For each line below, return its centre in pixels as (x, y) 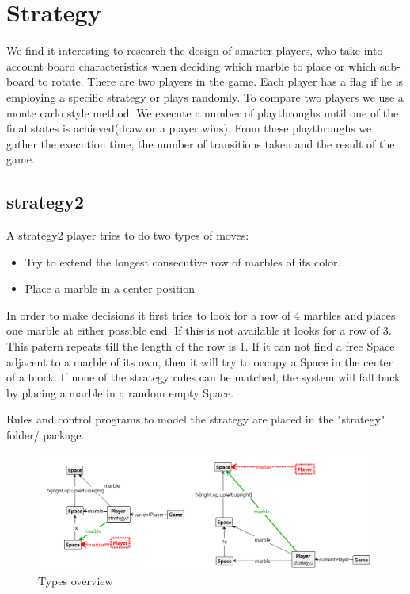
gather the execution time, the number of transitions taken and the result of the (201, 143)
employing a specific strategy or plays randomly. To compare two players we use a (205, 96)
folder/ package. (46, 435)
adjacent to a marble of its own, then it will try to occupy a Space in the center (200, 361)
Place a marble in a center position (110, 288)
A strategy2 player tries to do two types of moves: (128, 235)
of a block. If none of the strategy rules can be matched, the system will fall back (203, 377)
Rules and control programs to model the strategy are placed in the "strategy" (196, 419)
